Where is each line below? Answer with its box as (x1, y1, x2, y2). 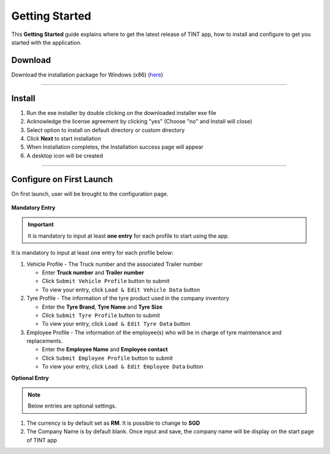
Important (28, 221, 54, 229)
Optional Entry (11, 374, 49, 381)
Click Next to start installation (26, 134, 101, 142)
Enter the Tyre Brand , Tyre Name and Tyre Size (42, 303, 163, 310)
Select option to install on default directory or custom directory (26, 126, 185, 134)
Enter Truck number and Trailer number (42, 269, 145, 276)
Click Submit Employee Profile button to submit (42, 354, 174, 362)
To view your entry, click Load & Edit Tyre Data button (42, 320, 191, 328)
